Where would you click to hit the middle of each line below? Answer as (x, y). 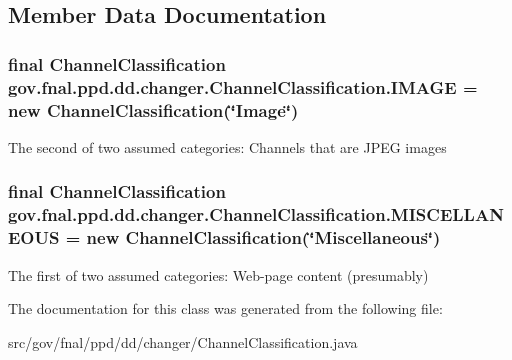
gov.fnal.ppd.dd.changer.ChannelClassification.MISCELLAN (256, 214)
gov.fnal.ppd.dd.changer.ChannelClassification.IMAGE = (243, 86)
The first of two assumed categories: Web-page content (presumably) (218, 274)
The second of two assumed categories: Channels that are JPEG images (227, 146)
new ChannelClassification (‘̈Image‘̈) (153, 109)
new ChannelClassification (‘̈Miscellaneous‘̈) (263, 237)
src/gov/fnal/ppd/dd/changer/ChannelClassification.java (183, 341)
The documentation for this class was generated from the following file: (225, 308)
